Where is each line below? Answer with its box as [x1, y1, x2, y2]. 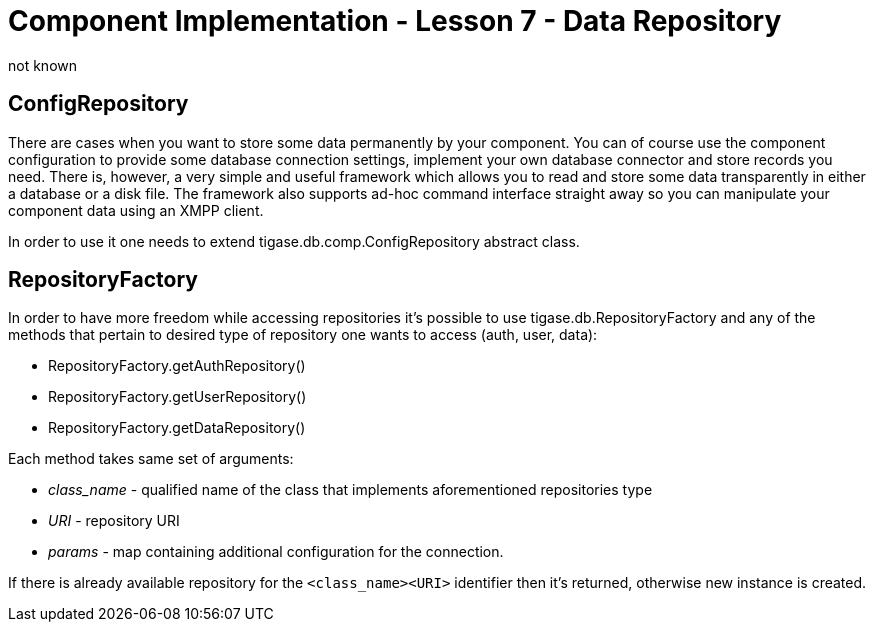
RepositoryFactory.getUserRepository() [48, 388, 307, 406]
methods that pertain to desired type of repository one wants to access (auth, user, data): [8, 326, 598, 344]
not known [8, 56, 78, 74]
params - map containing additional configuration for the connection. [48, 543, 504, 561]
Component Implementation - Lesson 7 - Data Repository [8, 4, 782, 38]
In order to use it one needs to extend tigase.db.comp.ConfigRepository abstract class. [8, 232, 580, 250]
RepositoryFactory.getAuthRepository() [48, 357, 306, 375]
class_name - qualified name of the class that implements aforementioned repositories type [48, 481, 653, 499]
